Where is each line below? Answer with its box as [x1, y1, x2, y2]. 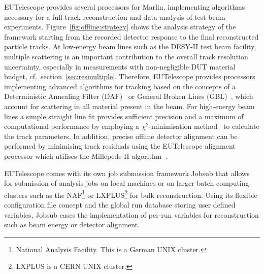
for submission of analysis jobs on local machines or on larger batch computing [4, 178, 249, 188]
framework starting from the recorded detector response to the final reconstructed [4, 31, 259, 42]
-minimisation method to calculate [149, 121, 259, 131]
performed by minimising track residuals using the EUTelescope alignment [4, 141, 236, 151]
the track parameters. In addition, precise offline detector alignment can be [4, 130, 238, 141]
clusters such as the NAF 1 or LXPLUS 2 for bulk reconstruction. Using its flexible [4, 188, 257, 200]
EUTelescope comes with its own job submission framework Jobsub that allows [4, 167, 250, 178]
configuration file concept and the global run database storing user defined [4, 199, 236, 210]
